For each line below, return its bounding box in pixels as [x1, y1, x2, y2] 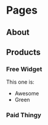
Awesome [14, 90, 40, 97]
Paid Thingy [6, 111, 41, 119]
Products [6, 47, 41, 57]
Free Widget [6, 65, 43, 73]
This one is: [6, 78, 34, 86]
